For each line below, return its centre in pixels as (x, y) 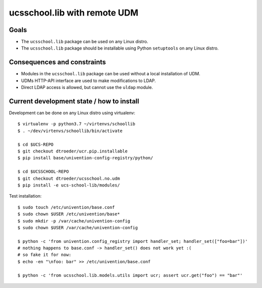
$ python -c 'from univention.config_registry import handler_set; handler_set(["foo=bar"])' (133, 241)
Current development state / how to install (74, 101)
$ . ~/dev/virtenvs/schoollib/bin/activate (70, 131)
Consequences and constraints (57, 62)
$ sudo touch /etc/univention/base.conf (66, 207)
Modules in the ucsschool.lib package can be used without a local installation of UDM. (111, 74)
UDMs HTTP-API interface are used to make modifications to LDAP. (89, 81)
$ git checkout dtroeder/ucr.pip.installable (73, 151)
